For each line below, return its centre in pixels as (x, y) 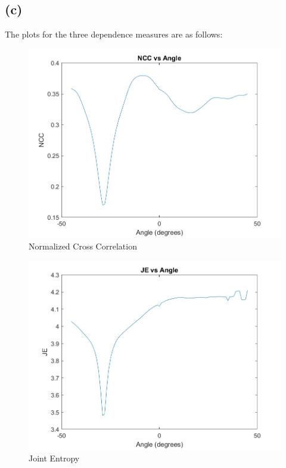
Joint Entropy (54, 458)
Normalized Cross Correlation (83, 246)
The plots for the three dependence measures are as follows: (114, 34)
